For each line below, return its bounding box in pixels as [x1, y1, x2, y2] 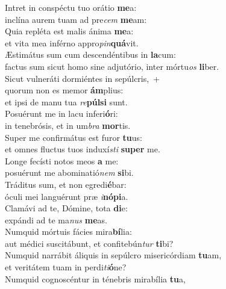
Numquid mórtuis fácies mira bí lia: [5, 225, 132, 238]
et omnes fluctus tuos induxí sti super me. [5, 143, 160, 155]
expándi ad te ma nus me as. [5, 213, 107, 226]
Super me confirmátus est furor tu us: [5, 131, 142, 143]
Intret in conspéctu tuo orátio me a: [5, 1, 137, 13]
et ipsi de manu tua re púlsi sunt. [5, 95, 128, 108]
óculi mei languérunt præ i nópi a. [5, 190, 128, 202]
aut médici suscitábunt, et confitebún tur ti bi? [5, 237, 174, 249]
